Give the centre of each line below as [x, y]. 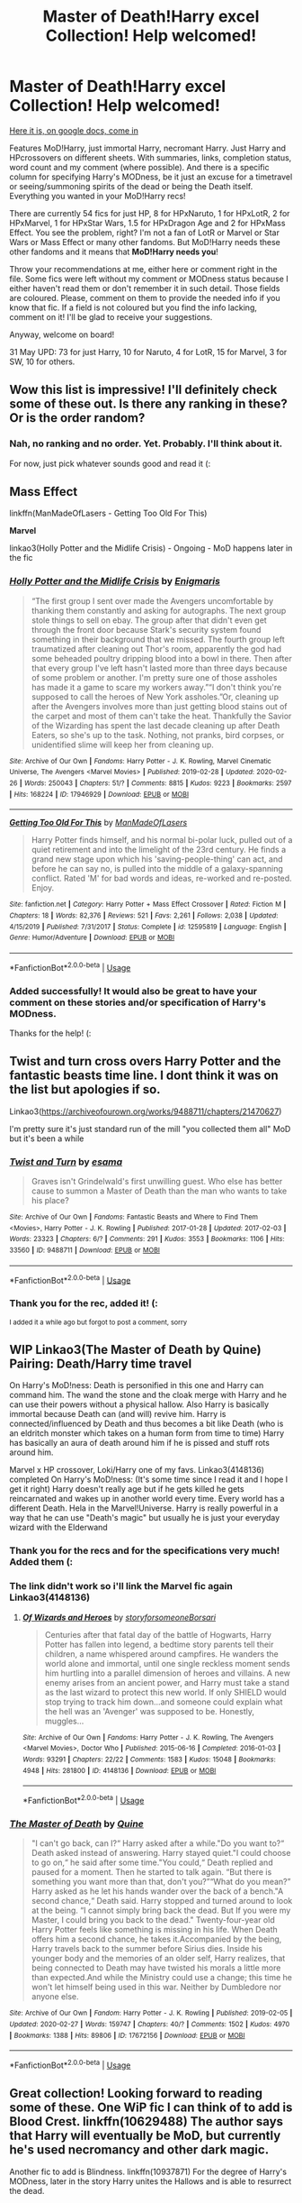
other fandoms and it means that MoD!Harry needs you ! [114, 251]
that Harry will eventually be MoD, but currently [145, 2136]
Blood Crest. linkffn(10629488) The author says [147, 2121]
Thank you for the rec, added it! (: [84, 1303]
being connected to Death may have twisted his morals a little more [156, 1968]
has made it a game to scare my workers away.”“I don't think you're [156, 687]
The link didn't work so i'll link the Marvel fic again [121, 1586]
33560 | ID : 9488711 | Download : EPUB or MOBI [84, 1250]
